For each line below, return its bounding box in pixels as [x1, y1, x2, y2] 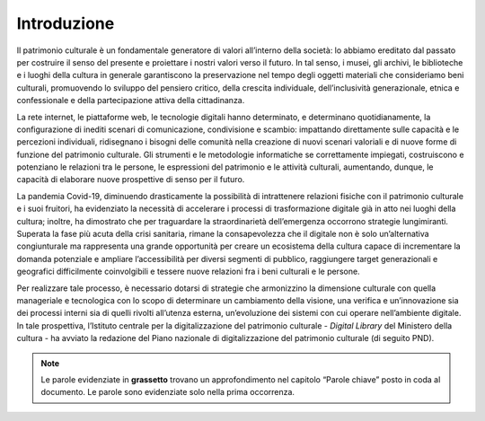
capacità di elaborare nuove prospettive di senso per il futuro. [16, 174, 245, 185]
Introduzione [16, 13, 115, 33]
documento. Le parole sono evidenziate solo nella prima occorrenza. [40, 387, 295, 398]
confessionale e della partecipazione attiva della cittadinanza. [16, 95, 245, 106]
